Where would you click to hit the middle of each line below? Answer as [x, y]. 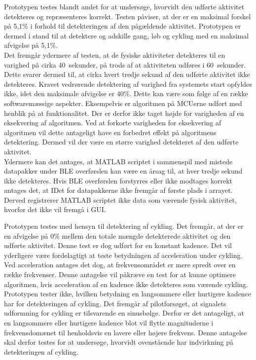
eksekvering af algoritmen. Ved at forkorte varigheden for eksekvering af [113, 123]
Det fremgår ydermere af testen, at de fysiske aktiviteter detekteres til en [115, 54]
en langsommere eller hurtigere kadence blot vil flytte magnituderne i [109, 323]
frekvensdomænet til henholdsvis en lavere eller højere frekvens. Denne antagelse [126, 332]
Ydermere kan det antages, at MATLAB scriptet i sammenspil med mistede [118, 161]
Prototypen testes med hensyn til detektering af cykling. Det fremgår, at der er [124, 226]
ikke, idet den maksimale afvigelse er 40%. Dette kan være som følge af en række [126, 93]
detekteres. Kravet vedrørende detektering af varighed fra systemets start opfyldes [128, 84]
